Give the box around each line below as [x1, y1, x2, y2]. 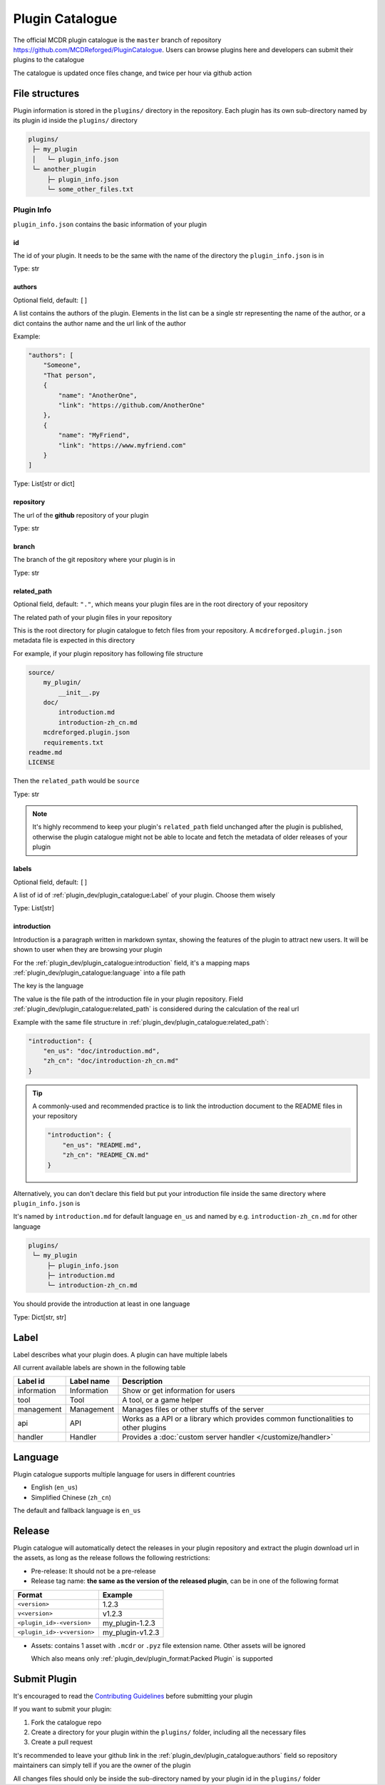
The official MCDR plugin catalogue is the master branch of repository [13, 36, 222, 44]
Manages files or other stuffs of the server [122, 1404, 265, 1414]
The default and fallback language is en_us [13, 1507, 141, 1515]
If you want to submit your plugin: [13, 1705, 112, 1714]
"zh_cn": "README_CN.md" [62, 1151, 150, 1160]
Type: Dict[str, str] [13, 1312, 67, 1321]
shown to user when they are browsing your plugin [13, 945, 163, 954]
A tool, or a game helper [122, 1395, 203, 1405]
